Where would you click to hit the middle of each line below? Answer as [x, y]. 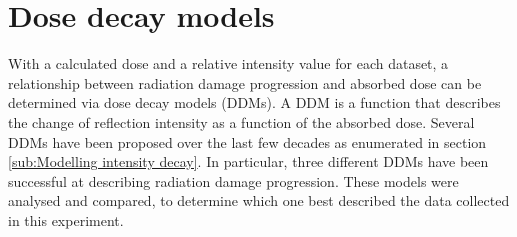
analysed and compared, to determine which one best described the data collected [259, 200]
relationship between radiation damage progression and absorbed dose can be [245, 82]
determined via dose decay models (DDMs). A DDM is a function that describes [254, 102]
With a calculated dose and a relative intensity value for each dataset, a [228, 63]
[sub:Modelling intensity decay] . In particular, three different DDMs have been [248, 161]
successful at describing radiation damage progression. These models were [233, 180]
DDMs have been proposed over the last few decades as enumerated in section [247, 141]
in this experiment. [66, 219]
